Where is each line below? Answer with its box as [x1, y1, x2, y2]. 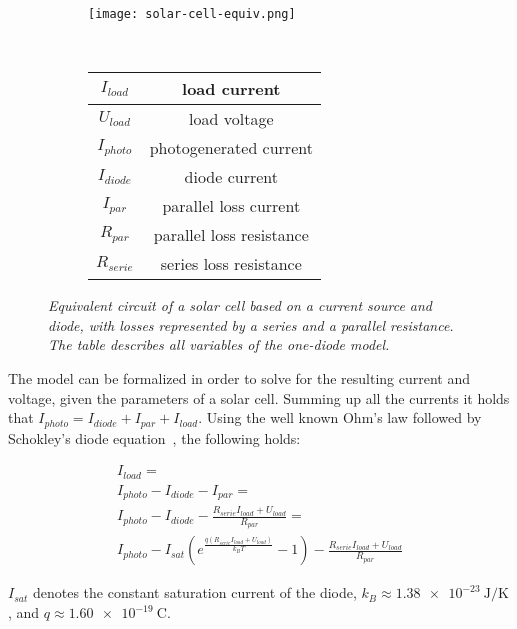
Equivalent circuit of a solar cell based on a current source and [48, 295, 433, 316]
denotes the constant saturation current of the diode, [32, 582, 357, 603]
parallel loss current [162, 194, 301, 218]
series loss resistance [160, 252, 302, 276]
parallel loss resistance [153, 223, 309, 247]
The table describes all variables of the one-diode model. [48, 334, 390, 355]
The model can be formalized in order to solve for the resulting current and [8, 368, 471, 389]
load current [182, 77, 281, 101]
